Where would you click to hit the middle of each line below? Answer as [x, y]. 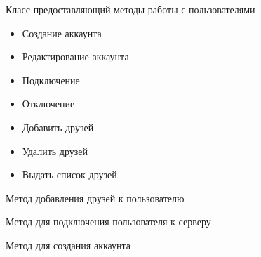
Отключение [48, 104]
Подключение [51, 80]
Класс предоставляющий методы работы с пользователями [130, 9]
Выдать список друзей [69, 174]
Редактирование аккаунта [75, 57]
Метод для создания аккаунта [68, 245]
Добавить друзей [58, 127]
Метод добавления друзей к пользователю [95, 198]
